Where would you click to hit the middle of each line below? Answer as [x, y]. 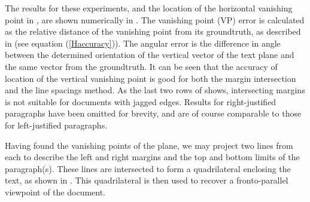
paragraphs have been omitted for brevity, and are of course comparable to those [153, 113]
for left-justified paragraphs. [56, 125]
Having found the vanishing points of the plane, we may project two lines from [149, 145]
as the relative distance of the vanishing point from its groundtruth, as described [153, 31]
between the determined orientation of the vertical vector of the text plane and [150, 55]
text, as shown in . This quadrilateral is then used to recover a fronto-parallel [147, 180]
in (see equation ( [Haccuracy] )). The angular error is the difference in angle [143, 43]
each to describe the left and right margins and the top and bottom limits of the [152, 157]
